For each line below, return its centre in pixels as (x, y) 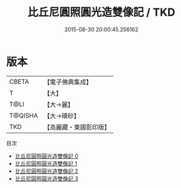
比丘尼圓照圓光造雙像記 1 (46, 163)
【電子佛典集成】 (68, 82)
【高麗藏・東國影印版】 (77, 127)
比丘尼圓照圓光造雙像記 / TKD (101, 12)
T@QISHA (24, 115)
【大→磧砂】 (62, 116)
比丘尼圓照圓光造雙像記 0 (46, 156)
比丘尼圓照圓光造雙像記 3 (46, 178)
